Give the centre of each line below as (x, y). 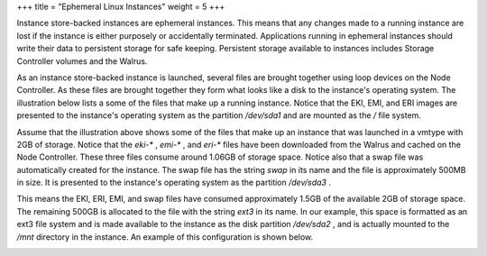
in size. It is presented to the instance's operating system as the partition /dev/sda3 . (174, 183)
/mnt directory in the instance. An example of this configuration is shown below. (165, 237)
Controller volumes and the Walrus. (82, 61)
